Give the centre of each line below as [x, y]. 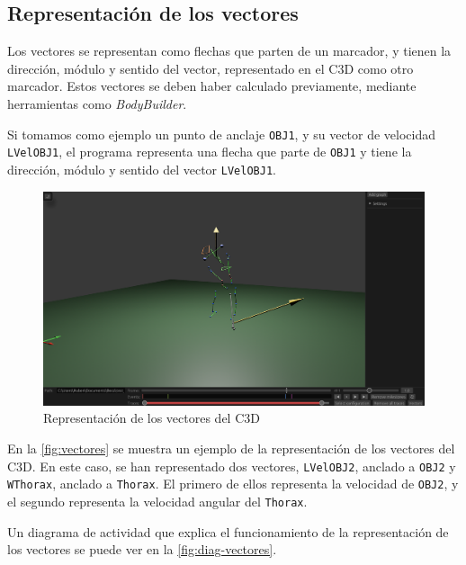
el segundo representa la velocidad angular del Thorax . [157, 501]
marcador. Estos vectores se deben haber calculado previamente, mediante [212, 86]
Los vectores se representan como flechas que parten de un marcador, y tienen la [229, 51]
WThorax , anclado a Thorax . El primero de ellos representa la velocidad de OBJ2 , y [233, 484]
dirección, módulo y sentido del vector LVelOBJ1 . [142, 169]
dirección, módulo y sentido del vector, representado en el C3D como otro [211, 68]
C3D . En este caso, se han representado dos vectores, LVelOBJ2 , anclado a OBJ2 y [232, 466]
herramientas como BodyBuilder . [97, 103]
